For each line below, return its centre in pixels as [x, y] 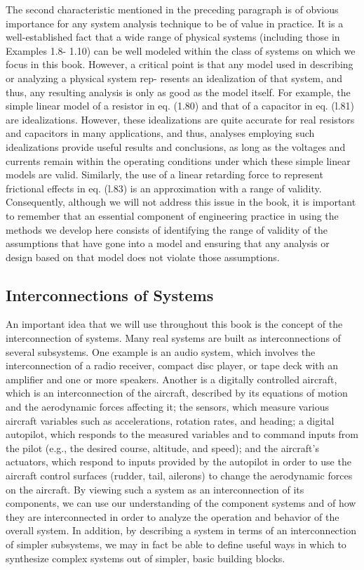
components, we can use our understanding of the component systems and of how [181, 503]
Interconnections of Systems [110, 294]
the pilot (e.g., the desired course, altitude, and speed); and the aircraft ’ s [162, 448]
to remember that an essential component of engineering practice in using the [172, 215]
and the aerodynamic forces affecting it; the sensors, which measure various [168, 407]
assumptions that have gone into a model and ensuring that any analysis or [168, 243]
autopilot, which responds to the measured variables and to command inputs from [182, 434]
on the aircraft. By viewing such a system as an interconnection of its [155, 489]
